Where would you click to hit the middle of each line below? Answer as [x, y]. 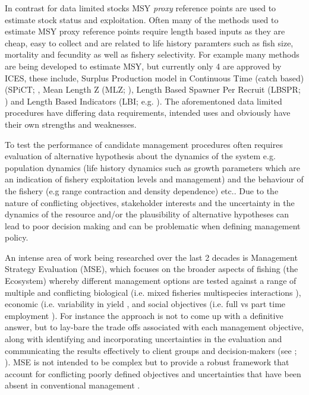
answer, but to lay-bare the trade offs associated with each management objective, [154, 327]
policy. [17, 237]
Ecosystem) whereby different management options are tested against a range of [151, 281]
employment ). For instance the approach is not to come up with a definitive [144, 315]
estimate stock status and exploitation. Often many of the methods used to [142, 19]
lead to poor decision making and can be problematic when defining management [153, 225]
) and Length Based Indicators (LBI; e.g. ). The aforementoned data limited [144, 101]
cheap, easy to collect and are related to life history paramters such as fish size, [149, 42]
